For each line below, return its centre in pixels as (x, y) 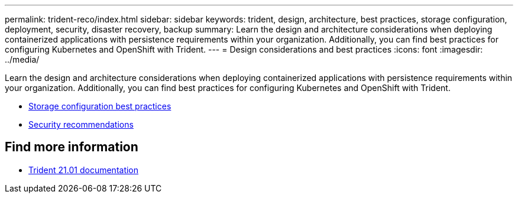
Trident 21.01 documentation (84, 170)
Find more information (72, 147)
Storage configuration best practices (100, 106)
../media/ (22, 59)
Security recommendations (81, 124)
